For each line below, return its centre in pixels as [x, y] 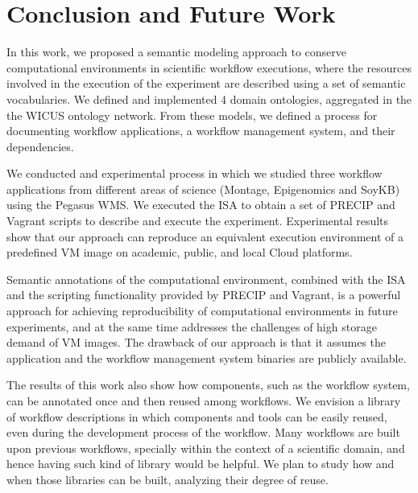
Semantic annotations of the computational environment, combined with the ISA [206, 279]
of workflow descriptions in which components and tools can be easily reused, [197, 416]
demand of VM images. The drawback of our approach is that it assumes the [197, 342]
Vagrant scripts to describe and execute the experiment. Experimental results [198, 221]
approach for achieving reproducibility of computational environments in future [202, 311]
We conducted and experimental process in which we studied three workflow [195, 173]
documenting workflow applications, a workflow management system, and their [201, 131]
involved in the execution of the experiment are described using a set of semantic [206, 83]
